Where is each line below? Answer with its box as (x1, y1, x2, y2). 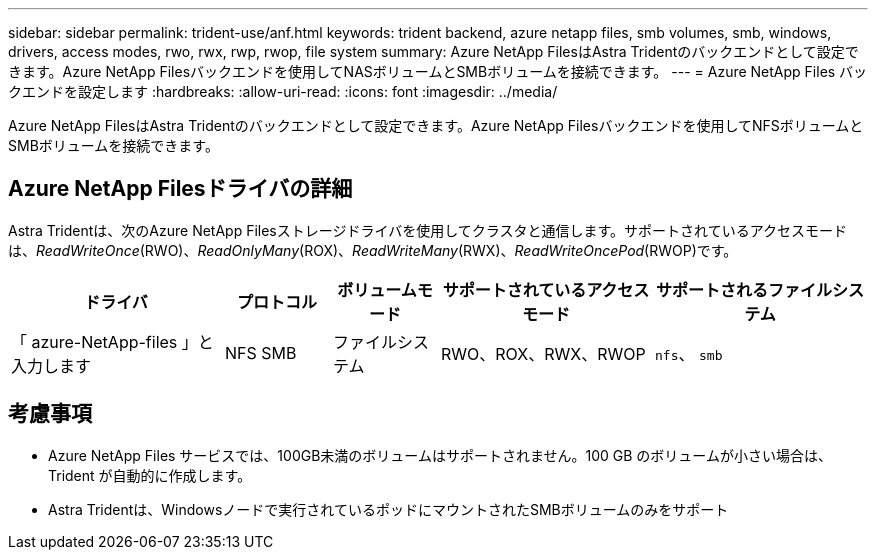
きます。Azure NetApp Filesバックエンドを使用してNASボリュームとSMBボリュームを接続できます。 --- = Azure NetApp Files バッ (8, 63, 868, 80)
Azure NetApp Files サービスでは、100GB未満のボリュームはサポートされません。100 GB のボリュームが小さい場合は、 (48, 446, 832, 464)
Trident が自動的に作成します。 (48, 466, 252, 484)
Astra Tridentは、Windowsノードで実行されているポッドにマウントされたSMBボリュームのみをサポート (48, 500, 729, 518)
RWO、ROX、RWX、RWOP (441, 343, 646, 364)
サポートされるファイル (655, 279, 832, 300)
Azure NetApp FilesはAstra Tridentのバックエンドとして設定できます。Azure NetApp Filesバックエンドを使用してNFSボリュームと (8, 117, 864, 134)
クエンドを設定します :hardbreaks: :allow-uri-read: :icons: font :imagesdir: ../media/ (8, 83, 558, 100)
